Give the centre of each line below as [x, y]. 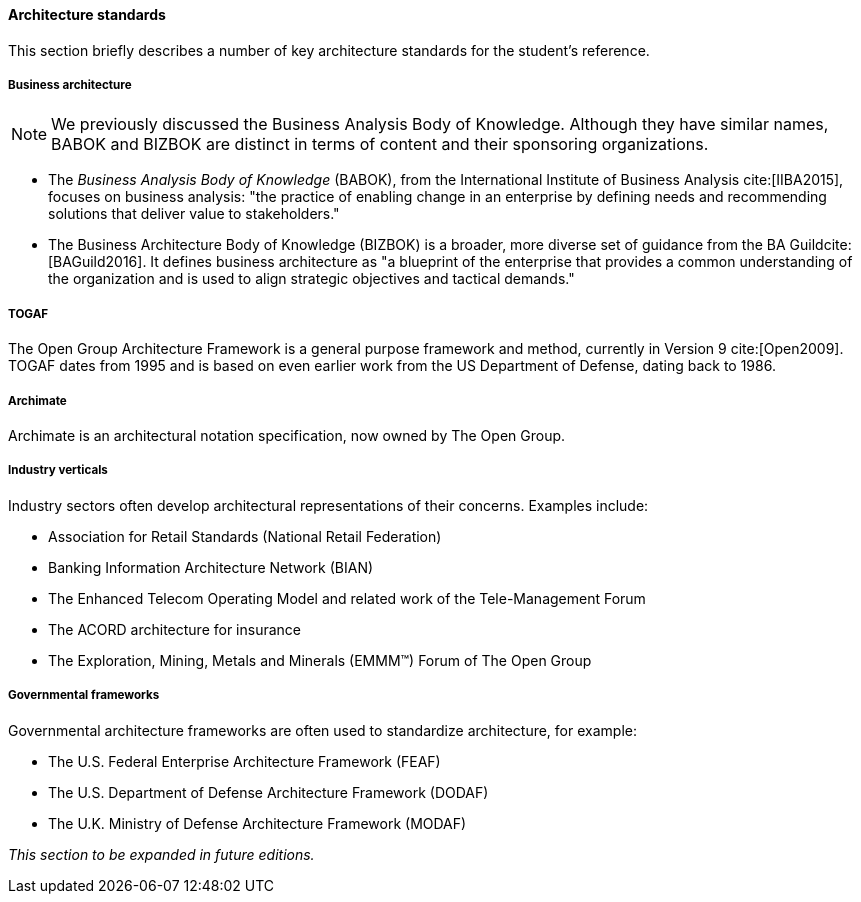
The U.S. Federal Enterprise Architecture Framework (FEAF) [244, 761]
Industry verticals [58, 470]
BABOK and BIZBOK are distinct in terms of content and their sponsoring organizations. [380, 144]
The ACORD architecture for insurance [175, 629]
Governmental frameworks [84, 695]
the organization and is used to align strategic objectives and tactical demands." [311, 279]
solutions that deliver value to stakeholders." [194, 214]
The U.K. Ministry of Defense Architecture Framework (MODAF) [257, 823]
